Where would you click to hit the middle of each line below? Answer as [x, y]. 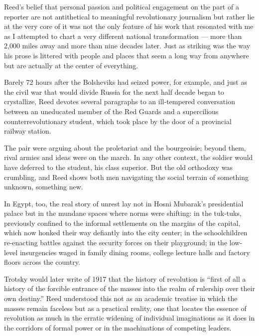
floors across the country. [42, 262]
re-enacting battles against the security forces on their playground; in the [116, 243]
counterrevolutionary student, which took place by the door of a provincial [118, 121]
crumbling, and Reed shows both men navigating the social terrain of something [127, 177]
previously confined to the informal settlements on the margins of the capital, [122, 223]
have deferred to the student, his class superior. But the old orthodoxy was [118, 167]
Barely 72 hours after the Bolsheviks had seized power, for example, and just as [126, 82]
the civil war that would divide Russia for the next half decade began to [114, 91]
